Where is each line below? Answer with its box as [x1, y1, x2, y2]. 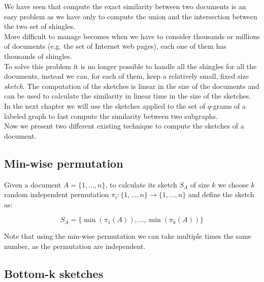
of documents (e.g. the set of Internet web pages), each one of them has [4, 41, 226, 51]
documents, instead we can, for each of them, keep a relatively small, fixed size [4, 71, 249, 81]
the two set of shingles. [4, 21, 75, 32]
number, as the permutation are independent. [4, 240, 146, 251]
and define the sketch [188, 189, 254, 200]
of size [190, 179, 210, 190]
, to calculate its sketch [105, 179, 177, 190]
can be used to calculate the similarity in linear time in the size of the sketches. [4, 90, 251, 101]
